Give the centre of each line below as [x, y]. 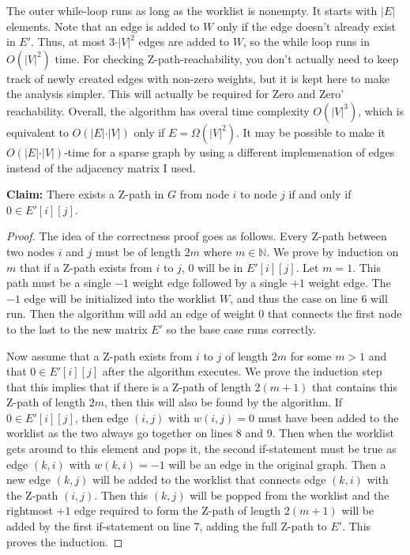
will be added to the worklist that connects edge [209, 479]
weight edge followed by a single [210, 283]
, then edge [102, 417]
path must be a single [59, 283]
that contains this [355, 386]
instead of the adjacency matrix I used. [101, 167]
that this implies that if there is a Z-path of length [129, 386]
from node [204, 194]
